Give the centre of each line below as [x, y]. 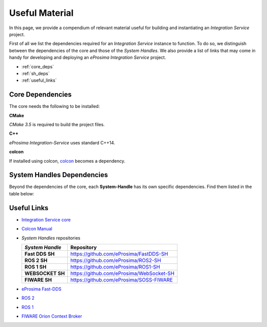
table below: [22, 193]
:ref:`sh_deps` [36, 73]
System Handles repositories [51, 238]
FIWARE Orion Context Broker [52, 316]
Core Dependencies [40, 95]
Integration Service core [46, 220]
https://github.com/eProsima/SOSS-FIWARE [121, 280]
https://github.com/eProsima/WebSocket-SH [122, 273]
